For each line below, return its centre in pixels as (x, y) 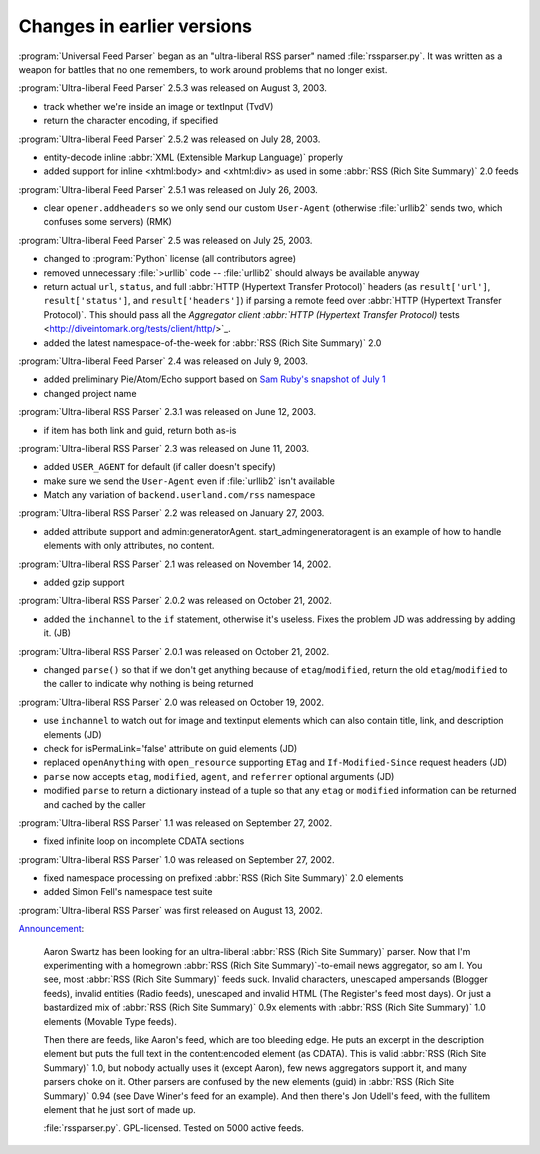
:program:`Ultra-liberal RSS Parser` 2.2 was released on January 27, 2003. (171, 513)
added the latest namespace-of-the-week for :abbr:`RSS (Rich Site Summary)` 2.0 (212, 342)
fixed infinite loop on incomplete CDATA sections (144, 841)
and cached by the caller (94, 804)
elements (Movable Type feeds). (110, 1021)
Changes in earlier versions (135, 26)
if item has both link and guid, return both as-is (140, 430)
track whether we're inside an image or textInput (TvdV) (158, 106)
